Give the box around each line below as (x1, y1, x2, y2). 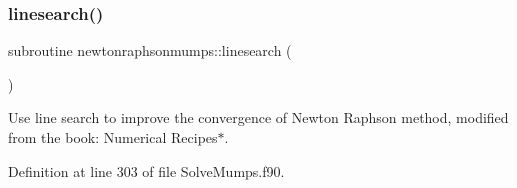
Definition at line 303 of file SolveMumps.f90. (8, 160, 285, 181)
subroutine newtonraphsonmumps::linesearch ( (8, 40, 292, 61)
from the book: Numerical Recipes (8, 127, 218, 147)
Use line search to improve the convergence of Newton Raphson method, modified (8, 107, 509, 128)
